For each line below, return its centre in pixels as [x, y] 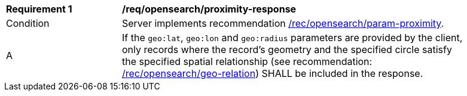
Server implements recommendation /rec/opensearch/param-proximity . [283, 23]
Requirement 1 [39, 9]
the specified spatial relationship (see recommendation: [247, 61]
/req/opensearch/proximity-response [209, 9]
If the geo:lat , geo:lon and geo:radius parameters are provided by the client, [292, 38]
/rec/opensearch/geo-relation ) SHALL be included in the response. [273, 73]
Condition [28, 23]
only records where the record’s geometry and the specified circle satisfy [287, 49]
